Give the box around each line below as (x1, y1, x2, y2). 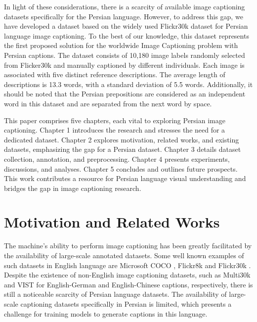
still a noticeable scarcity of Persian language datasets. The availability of (4, 289, 227, 299)
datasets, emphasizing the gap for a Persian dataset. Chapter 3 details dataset (4, 144, 241, 154)
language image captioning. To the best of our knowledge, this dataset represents (4, 30, 249, 41)
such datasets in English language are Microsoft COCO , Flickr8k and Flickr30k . (4, 260, 251, 270)
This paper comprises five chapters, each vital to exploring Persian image (4, 115, 225, 125)
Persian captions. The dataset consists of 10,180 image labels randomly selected (4, 49, 245, 60)
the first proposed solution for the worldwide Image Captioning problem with (4, 40, 238, 50)
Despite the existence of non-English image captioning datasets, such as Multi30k (4, 270, 251, 280)
